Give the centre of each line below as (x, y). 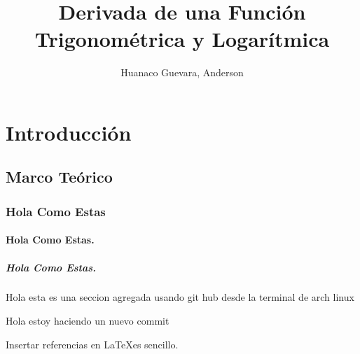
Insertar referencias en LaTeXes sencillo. (92, 344)
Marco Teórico (59, 177)
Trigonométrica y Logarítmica (182, 39)
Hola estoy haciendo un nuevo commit (88, 321)
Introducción (69, 132)
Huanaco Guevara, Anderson (182, 72)
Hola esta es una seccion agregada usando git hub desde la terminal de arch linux (180, 297)
